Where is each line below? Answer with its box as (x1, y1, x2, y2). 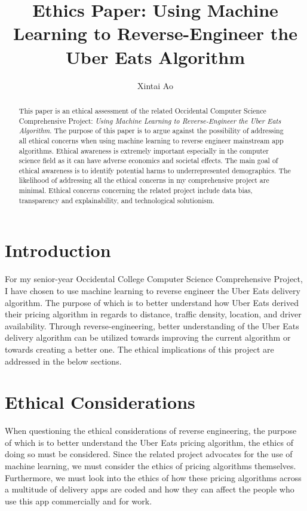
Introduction (5, 238, 111, 262)
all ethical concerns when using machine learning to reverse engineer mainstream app (19, 135, 284, 145)
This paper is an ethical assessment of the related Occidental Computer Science (19, 105, 266, 115)
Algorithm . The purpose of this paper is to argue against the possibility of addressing (19, 126, 284, 136)
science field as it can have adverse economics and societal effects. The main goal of (19, 155, 278, 166)
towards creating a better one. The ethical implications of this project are (5, 342, 274, 355)
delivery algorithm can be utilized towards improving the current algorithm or (5, 331, 291, 344)
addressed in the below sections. (5, 354, 122, 367)
